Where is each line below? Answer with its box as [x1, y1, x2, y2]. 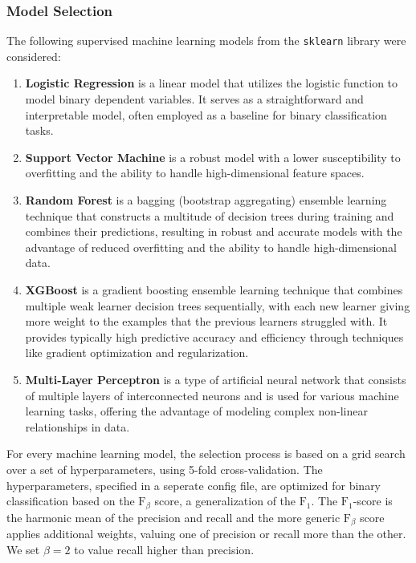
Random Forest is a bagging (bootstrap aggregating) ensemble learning [25, 192, 387, 209]
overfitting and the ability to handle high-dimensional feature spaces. [25, 164, 365, 181]
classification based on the [6, 492, 135, 509]
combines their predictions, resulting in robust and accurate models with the [25, 223, 402, 240]
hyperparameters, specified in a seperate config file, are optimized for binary [6, 476, 381, 493]
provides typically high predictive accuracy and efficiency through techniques [25, 328, 404, 345]
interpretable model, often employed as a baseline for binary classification [25, 106, 387, 123]
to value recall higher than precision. [74, 541, 255, 557]
